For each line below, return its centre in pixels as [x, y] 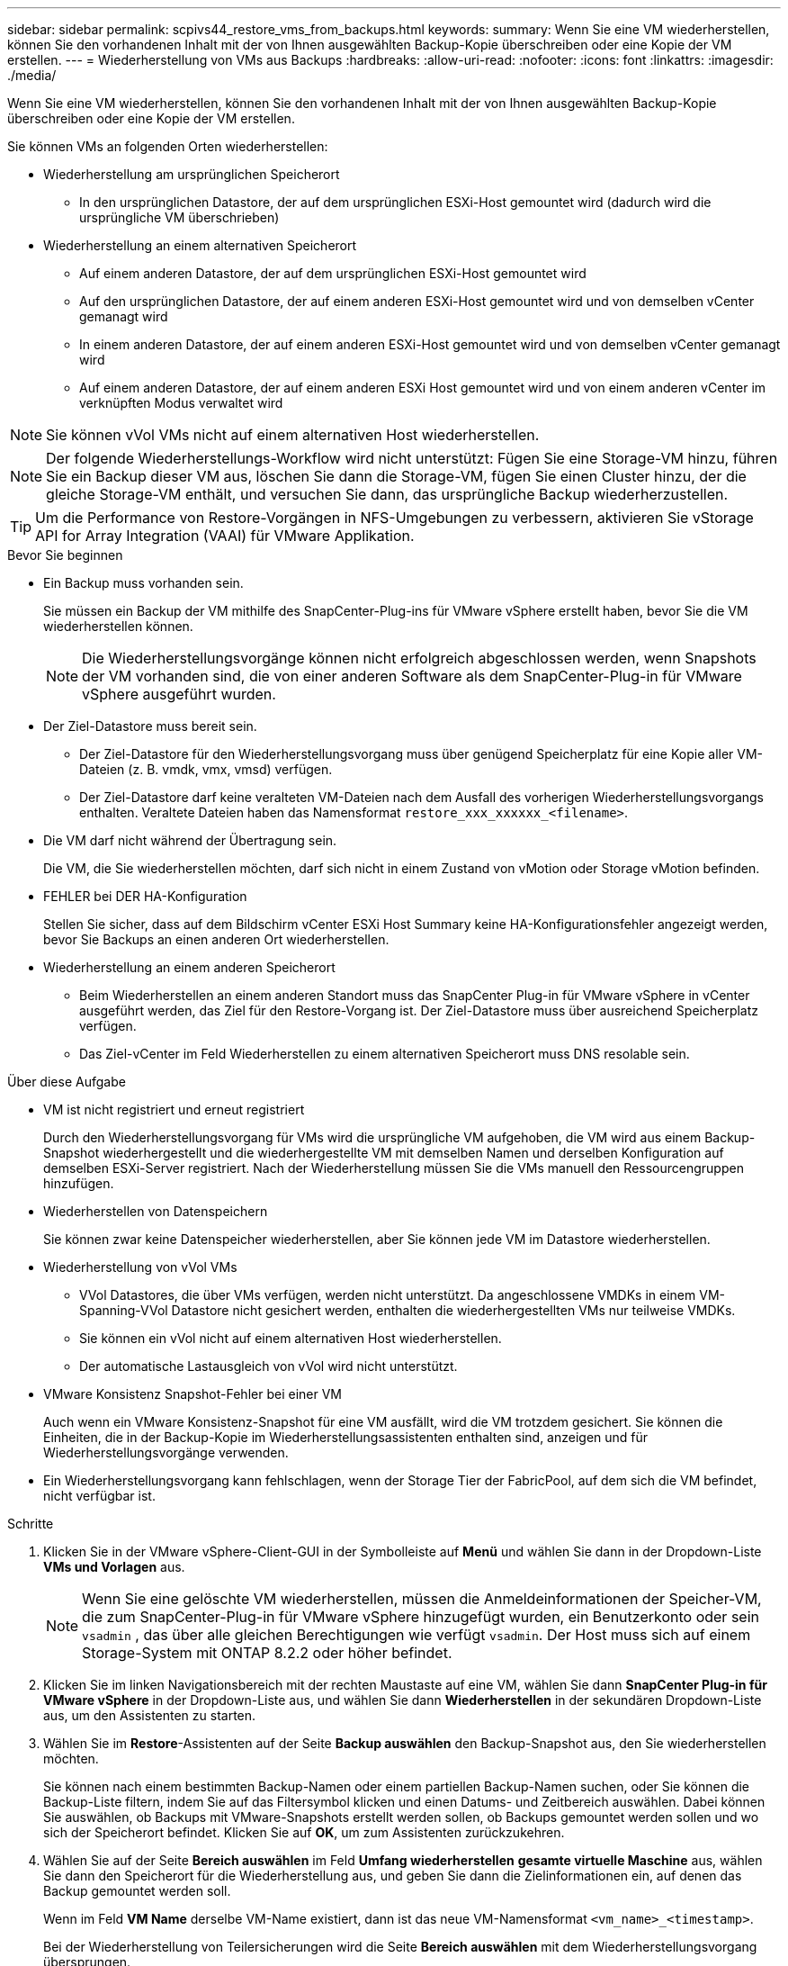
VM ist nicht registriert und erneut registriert [174, 1109]
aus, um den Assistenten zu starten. [150, 1715]
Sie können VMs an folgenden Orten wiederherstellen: [168, 146]
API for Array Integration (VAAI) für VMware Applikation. [225, 536]
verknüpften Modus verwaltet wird [181, 403]
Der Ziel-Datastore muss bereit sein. [150, 726]
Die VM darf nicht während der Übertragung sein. [190, 840]
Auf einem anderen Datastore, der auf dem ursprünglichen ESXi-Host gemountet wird [333, 273]
